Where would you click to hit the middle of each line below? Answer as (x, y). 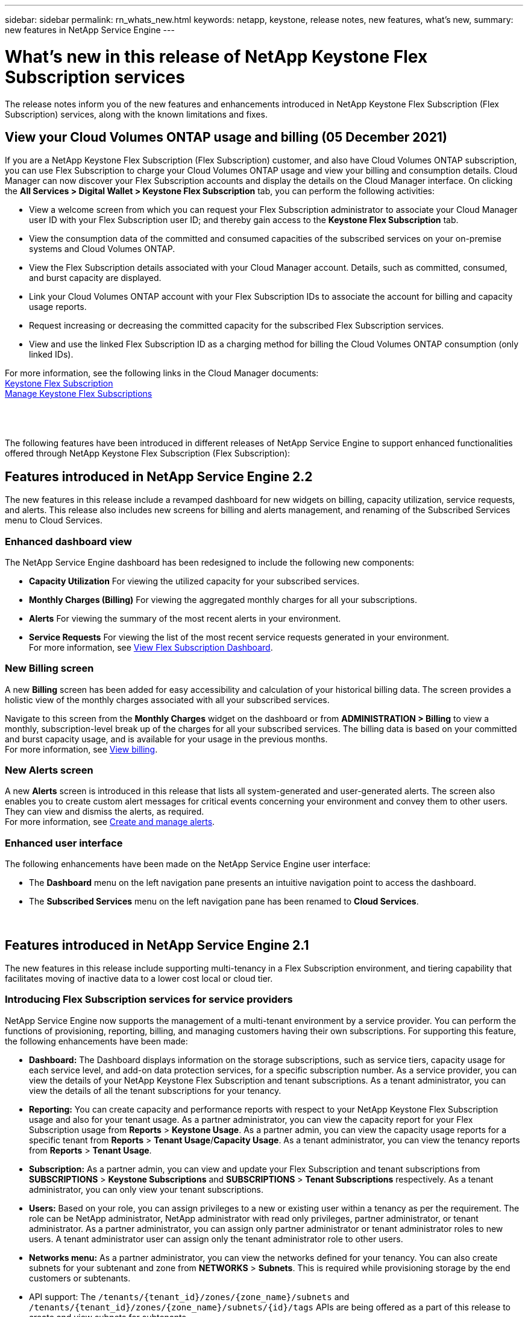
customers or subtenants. (80, 1278)
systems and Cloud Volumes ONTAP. (102, 249)
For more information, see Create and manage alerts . (110, 822)
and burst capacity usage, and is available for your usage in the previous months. (166, 739)
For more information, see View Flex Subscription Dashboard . (151, 647)
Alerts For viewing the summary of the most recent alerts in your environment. (185, 618)
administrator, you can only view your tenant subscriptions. (146, 1189)
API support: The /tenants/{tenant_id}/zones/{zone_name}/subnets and (189, 1296)
